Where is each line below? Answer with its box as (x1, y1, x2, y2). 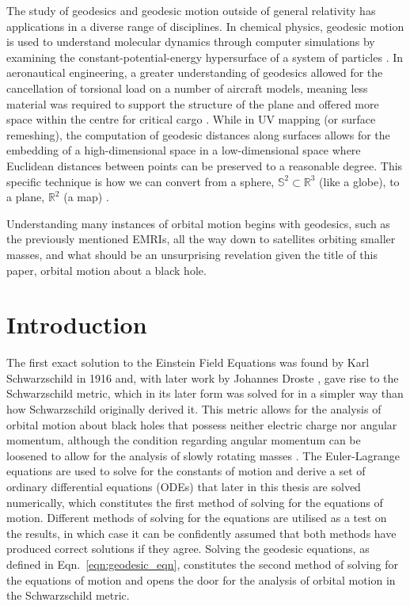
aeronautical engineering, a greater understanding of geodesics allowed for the (6, 64, 383, 81)
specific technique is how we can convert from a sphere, (6, 173, 275, 189)
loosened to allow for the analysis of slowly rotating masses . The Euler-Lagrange (6, 447, 400, 463)
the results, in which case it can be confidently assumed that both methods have (6, 524, 397, 541)
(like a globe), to (319, 173, 400, 189)
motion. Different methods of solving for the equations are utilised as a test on (6, 509, 387, 526)
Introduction (6, 308, 147, 341)
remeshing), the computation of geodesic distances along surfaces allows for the (6, 126, 390, 143)
